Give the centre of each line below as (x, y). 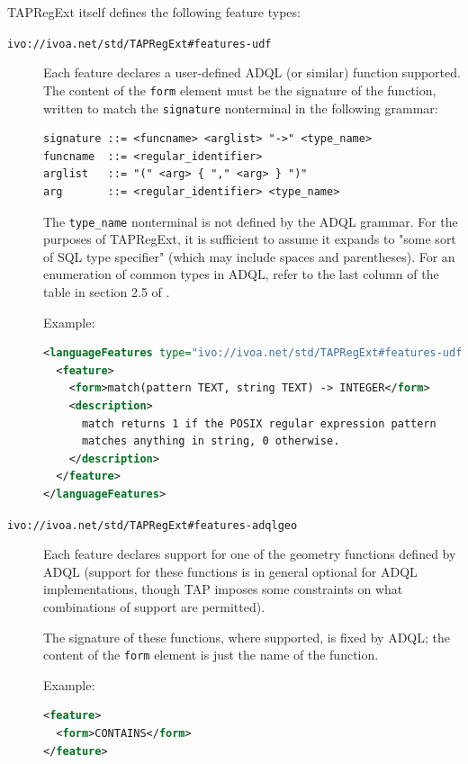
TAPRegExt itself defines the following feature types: (154, 12)
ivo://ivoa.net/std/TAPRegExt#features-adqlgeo (153, 525)
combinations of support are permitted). (154, 606)
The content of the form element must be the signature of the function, (240, 90)
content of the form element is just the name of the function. (211, 655)
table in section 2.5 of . (107, 291)
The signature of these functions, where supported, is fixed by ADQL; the (247, 637)
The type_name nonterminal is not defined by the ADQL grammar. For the (251, 221)
